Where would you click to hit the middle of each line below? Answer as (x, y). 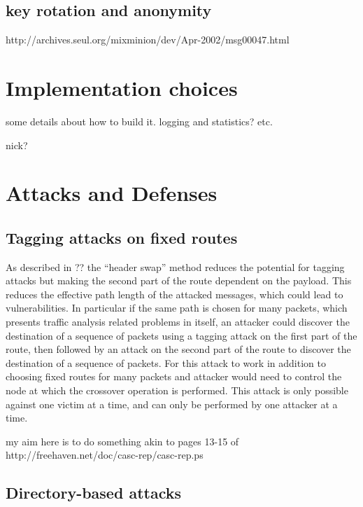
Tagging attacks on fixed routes (122, 237)
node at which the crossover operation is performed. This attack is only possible (177, 390)
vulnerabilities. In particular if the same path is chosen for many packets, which (177, 308)
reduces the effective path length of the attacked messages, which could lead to (175, 294)
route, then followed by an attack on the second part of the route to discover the (178, 349)
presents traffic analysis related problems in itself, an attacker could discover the (178, 322)
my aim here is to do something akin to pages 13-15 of (122, 441)
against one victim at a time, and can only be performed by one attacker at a (172, 404)
